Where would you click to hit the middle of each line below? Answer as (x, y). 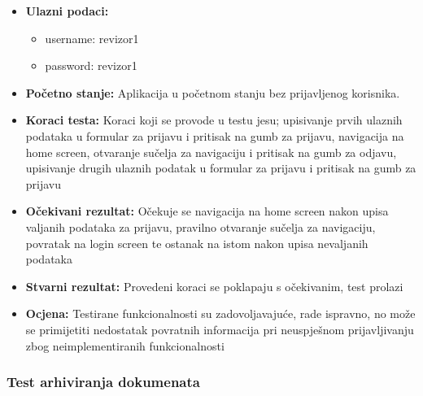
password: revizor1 (91, 65)
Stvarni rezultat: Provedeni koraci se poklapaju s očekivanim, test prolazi (214, 286)
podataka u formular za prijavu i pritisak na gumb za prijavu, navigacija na (215, 135)
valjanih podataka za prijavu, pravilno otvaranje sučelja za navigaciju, (201, 226)
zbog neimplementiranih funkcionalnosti (125, 345)
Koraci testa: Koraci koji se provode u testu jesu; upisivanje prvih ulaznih (214, 120)
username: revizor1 (92, 38)
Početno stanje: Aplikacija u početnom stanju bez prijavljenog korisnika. (213, 92)
